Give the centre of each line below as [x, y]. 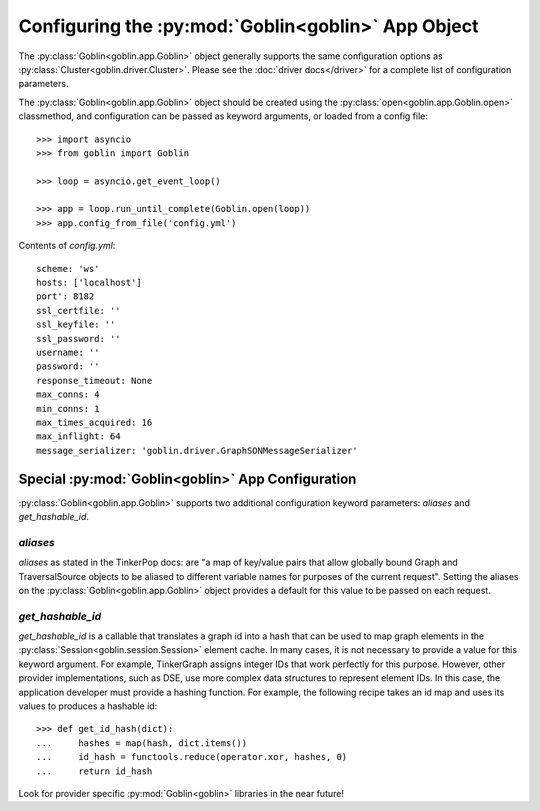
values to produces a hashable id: [88, 706]
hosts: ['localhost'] [89, 283]
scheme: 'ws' [68, 268]
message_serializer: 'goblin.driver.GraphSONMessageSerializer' [197, 450]
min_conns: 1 [68, 408]
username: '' [68, 352]
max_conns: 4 [68, 394]
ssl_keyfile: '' [76, 324]
